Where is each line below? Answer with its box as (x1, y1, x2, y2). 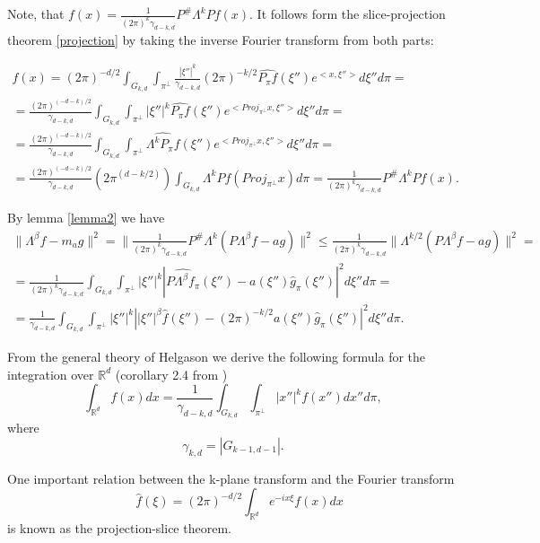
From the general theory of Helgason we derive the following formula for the (7, 347, 426, 366)
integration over (7, 364, 94, 383)
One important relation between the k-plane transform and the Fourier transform (7, 469, 455, 487)
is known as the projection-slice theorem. (7, 519, 231, 538)
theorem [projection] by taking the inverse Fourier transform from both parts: (7, 30, 434, 48)
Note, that (7, 4, 65, 22)
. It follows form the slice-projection (249, 4, 446, 22)
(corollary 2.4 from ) (115, 364, 228, 383)
